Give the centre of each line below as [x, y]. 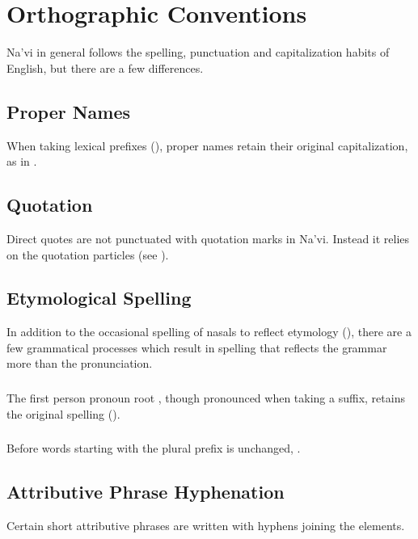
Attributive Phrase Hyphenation [146, 492]
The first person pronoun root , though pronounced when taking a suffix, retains [206, 398]
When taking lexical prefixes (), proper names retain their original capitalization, [207, 145]
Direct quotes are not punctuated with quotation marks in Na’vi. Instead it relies [208, 238]
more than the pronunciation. [80, 363]
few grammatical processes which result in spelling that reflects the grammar [197, 347]
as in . [22, 161]
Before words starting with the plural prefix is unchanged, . [154, 448]
